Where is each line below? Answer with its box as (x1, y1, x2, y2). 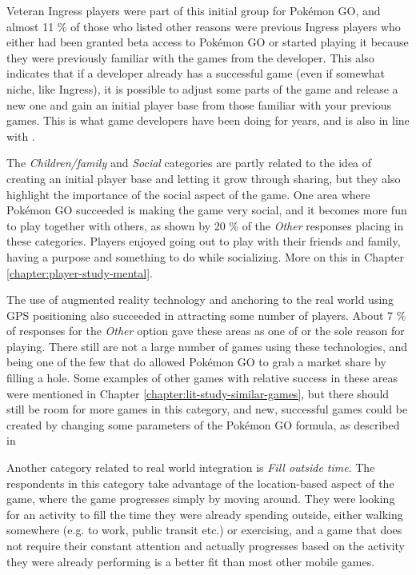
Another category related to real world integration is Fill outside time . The (6, 459, 375, 476)
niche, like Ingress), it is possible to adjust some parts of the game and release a (6, 80, 398, 97)
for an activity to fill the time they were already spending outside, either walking (6, 505, 403, 522)
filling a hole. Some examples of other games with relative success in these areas (6, 369, 398, 386)
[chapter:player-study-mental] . (6, 264, 153, 281)
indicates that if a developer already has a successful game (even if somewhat (6, 65, 385, 82)
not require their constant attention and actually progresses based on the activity (6, 537, 405, 553)
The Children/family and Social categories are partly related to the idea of (6, 154, 372, 171)
